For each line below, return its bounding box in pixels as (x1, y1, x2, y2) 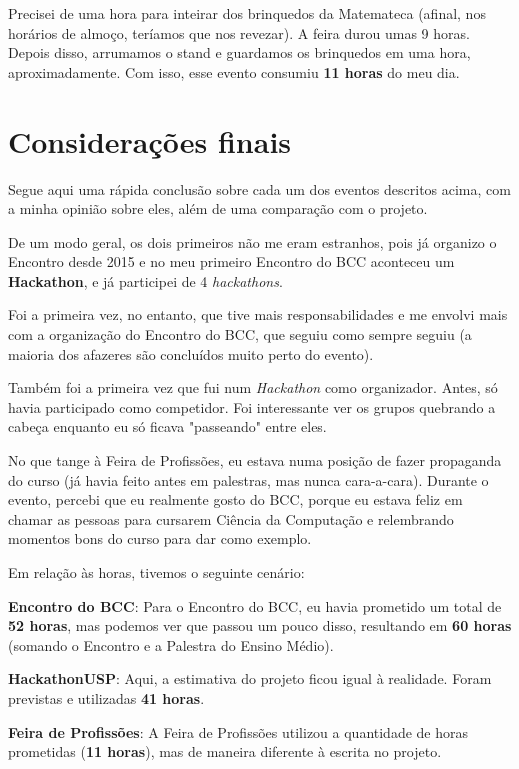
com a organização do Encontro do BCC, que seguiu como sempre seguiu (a (8, 324, 472, 345)
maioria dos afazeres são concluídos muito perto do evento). (8, 343, 374, 364)
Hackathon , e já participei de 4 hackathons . (8, 270, 283, 291)
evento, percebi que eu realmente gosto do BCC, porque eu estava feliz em (8, 489, 463, 510)
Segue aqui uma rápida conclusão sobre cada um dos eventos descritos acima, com (8, 178, 511, 199)
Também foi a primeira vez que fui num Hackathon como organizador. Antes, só (8, 377, 498, 398)
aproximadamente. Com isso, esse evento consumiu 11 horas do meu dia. (8, 61, 460, 82)
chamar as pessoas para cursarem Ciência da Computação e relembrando (8, 508, 454, 529)
